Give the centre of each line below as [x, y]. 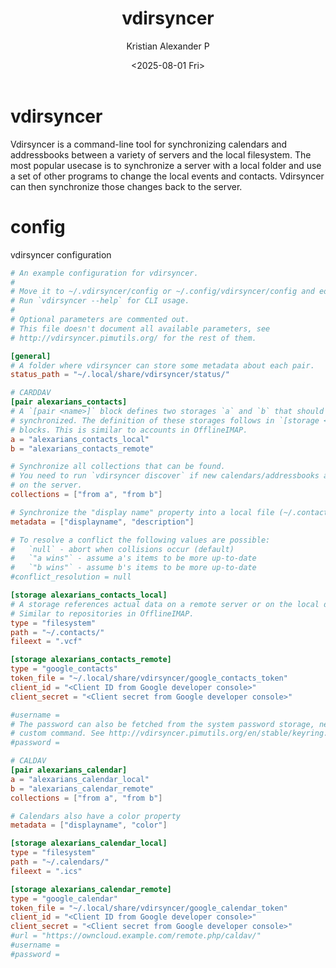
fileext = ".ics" [46, 871]
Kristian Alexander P [168, 46]
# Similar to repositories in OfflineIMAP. [102, 613]
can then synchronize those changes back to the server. [126, 186]
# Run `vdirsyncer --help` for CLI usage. [100, 301]
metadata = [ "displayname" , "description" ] [102, 522]
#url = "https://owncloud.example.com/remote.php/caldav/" [136, 936]
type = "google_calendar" [64, 898]
